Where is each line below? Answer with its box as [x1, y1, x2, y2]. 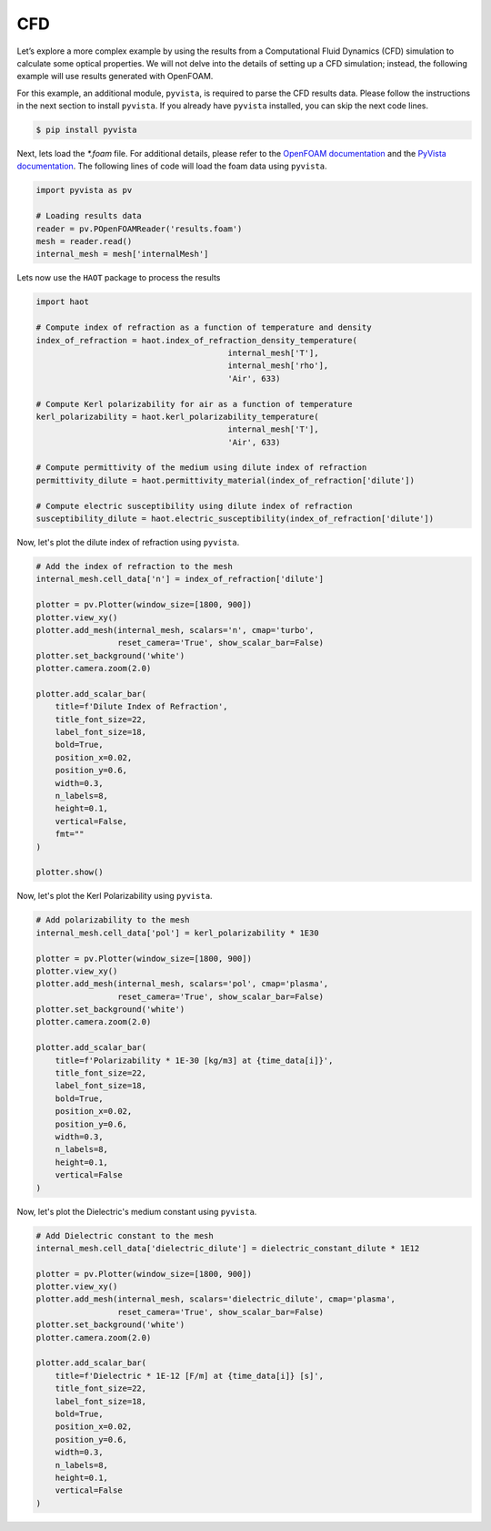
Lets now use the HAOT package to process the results [16, 272, 221, 283]
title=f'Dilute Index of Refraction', [55, 701, 228, 712]
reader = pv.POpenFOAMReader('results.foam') [35, 223, 243, 234]
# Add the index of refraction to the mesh [35, 561, 234, 571]
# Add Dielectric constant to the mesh [35, 1230, 214, 1240]
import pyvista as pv [35, 185, 133, 196]
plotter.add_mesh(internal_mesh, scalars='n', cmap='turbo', [35, 625, 315, 635]
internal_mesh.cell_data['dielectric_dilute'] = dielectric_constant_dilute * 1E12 [35, 1243, 420, 1253]
